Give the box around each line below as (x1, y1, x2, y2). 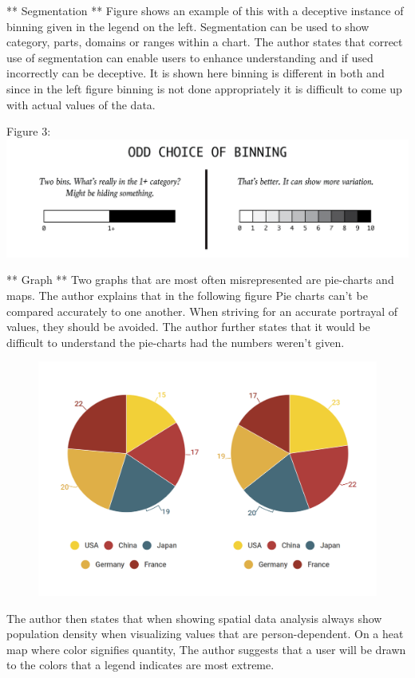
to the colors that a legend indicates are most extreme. (6, 656, 275, 673)
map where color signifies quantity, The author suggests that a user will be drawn (6, 641, 406, 657)
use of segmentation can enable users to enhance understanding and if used (6, 49, 373, 65)
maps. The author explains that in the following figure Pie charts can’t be (6, 287, 368, 304)
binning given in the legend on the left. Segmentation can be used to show (6, 18, 370, 34)
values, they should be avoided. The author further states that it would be (6, 318, 370, 335)
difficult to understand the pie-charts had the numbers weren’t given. (6, 333, 345, 350)
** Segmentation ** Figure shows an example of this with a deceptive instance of (6, 2, 404, 18)
